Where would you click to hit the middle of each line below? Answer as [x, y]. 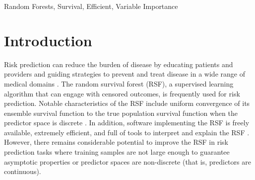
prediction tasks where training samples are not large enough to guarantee [117, 152]
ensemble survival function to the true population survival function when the [121, 113]
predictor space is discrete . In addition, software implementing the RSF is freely [127, 123]
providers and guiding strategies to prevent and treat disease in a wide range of [125, 74]
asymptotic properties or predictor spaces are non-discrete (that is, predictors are [127, 161]
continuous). [23, 171]
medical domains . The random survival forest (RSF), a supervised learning [119, 83]
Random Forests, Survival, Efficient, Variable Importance [91, 6]
